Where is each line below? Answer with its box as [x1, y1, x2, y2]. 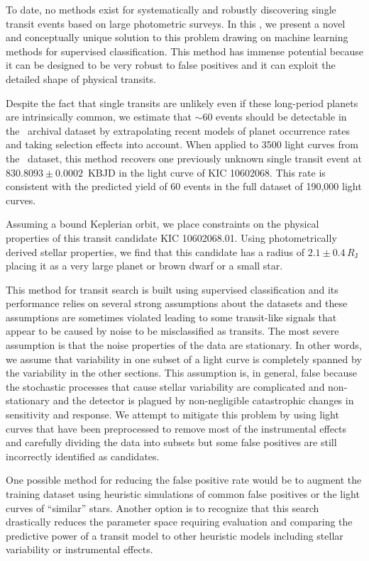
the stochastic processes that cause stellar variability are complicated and [6, 379, 325, 394]
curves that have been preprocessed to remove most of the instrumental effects [6, 421, 347, 435]
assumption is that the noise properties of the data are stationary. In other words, [6, 338, 362, 352]
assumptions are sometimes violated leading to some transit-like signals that [6, 309, 337, 324]
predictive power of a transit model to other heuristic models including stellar [6, 528, 343, 543]
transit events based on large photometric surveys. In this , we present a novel [6, 16, 346, 30]
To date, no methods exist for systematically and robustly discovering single [6, 2, 336, 16]
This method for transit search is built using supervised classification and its [6, 282, 338, 296]
